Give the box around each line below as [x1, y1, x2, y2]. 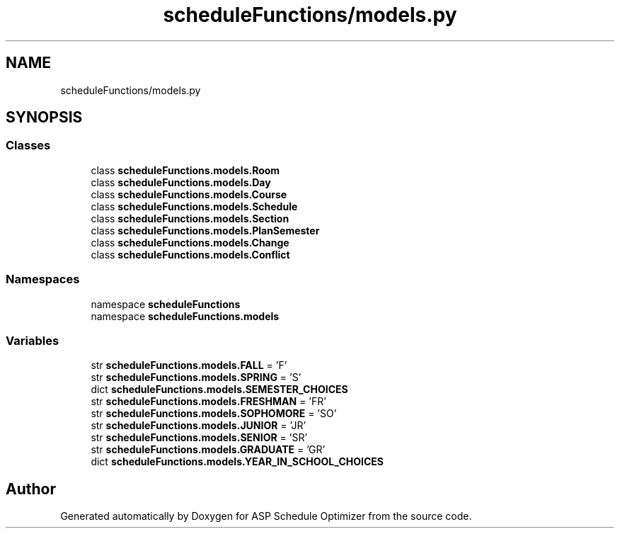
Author [6, 479, 56, 498]
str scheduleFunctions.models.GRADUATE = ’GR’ [91, 443, 326, 456]
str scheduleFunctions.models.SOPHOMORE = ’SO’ [91, 407, 337, 420]
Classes [6, 138, 51, 153]
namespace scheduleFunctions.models [91, 309, 280, 322]
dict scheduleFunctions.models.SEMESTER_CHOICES [91, 383, 348, 396]
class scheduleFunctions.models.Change [91, 236, 289, 249]
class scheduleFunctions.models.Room [91, 164, 280, 176]
